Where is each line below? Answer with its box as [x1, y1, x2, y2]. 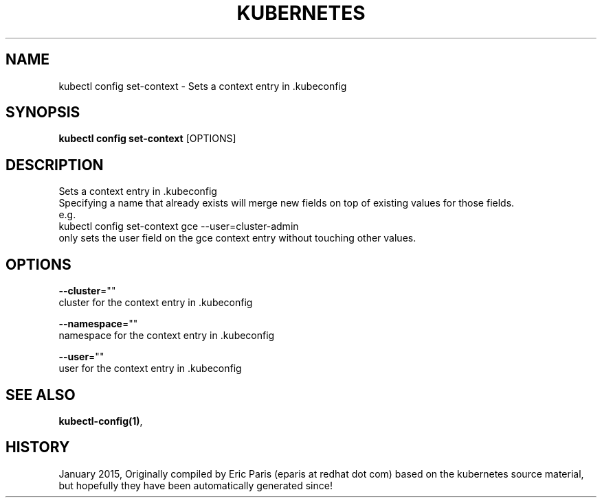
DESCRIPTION [5, 156, 104, 174]
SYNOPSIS [5, 104, 80, 121]
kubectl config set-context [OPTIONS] [58, 132, 236, 145]
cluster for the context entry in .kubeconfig [58, 296, 253, 309]
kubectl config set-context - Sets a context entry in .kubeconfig [58, 80, 347, 92]
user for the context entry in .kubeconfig [58, 362, 242, 375]
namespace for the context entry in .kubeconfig [58, 329, 275, 342]
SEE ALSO [5, 386, 76, 403]
